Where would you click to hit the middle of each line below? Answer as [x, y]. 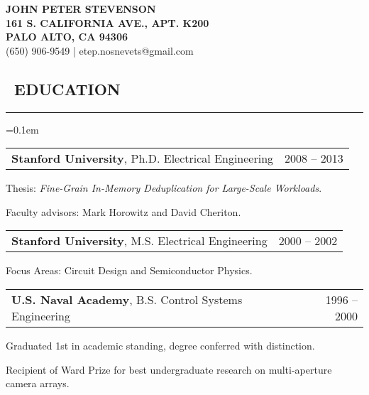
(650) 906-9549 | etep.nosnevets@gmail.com [100, 50]
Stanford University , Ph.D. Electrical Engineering [143, 158]
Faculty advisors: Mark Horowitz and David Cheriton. [123, 211]
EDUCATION [67, 88]
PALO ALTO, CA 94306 [67, 37]
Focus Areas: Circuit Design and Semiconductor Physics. [129, 270]
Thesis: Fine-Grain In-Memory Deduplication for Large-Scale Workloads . [164, 188]
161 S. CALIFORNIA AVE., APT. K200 [108, 22]
